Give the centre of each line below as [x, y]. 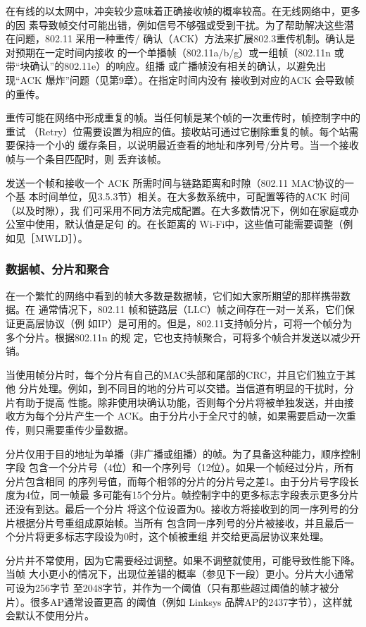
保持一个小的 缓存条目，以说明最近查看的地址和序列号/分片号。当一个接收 [187, 145]
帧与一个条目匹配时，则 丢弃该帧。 [86, 158]
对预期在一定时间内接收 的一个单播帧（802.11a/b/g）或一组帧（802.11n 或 [175, 52]
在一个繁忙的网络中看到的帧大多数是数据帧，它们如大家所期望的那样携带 [173, 295]
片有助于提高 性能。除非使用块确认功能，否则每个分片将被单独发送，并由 [175, 402]
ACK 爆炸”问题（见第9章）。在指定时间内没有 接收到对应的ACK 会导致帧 [187, 79]
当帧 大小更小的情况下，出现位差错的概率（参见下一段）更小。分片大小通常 [180, 574]
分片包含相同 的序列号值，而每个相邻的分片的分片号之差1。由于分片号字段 [177, 481]
